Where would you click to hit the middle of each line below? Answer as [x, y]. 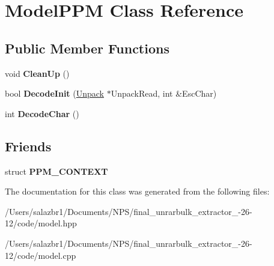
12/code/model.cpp [41, 255]
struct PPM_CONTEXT [56, 171]
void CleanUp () [37, 73]
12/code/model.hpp [41, 223]
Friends [28, 146]
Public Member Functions [87, 48]
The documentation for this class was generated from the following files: [137, 191]
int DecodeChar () [42, 113]
